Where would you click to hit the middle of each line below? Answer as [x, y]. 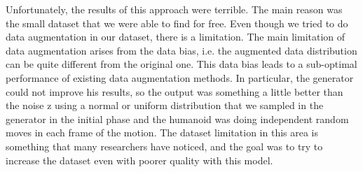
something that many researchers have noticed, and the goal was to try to [164, 146]
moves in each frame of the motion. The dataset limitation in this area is [162, 132]
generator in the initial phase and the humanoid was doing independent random [177, 119]
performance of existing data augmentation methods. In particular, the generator [180, 77]
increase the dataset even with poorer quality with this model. [139, 160]
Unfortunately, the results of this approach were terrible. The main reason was [174, 9]
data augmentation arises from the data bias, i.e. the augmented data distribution [181, 50]
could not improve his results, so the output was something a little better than [174, 91]
